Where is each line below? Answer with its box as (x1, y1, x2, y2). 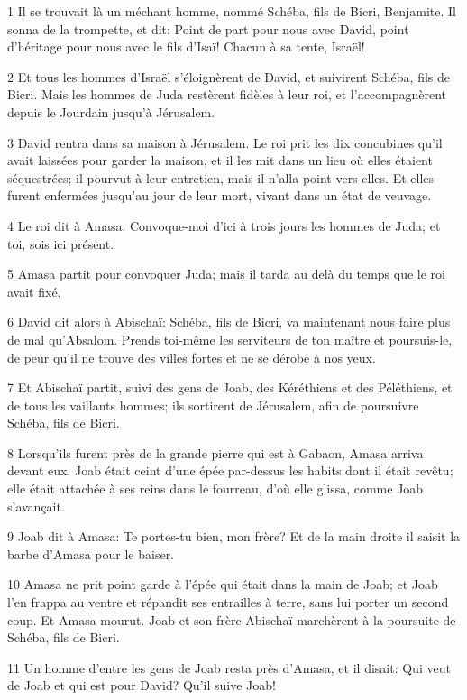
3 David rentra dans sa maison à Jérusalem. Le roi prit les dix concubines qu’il (7, 133, 443, 152)
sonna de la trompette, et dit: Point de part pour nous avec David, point (7, 19, 409, 38)
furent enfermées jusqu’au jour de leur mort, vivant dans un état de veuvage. (7, 186, 432, 205)
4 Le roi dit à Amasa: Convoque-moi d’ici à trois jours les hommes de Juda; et (7, 216, 441, 235)
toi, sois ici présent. (7, 234, 114, 253)
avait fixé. (7, 281, 61, 300)
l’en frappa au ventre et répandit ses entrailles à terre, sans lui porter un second (7, 593, 449, 612)
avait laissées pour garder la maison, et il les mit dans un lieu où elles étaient (7, 151, 433, 170)
